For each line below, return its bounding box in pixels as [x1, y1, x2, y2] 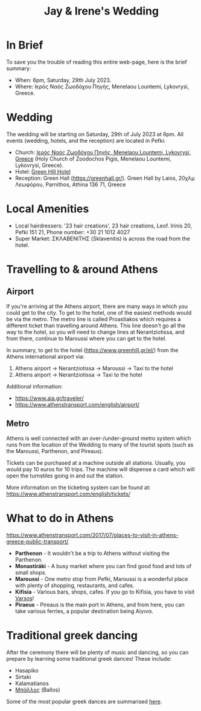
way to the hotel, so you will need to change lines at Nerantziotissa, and [6, 328, 185, 335]
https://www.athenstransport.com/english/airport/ [14, 401, 140, 408]
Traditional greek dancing [6, 628, 138, 642]
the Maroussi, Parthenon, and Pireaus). [6, 447, 104, 454]
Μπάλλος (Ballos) [14, 686, 60, 693]
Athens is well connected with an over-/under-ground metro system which [6, 434, 191, 442]
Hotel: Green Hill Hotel [14, 168, 71, 175]
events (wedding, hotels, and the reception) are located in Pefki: [6, 137, 166, 144]
